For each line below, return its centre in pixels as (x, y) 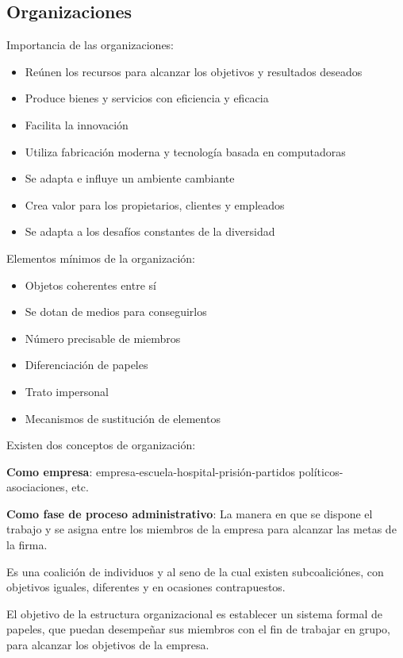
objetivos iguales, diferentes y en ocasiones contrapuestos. (146, 587)
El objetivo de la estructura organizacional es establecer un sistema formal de (195, 613)
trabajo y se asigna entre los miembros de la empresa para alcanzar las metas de (201, 529)
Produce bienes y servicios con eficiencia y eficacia (147, 98)
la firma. (27, 545)
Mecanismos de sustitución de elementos (123, 418)
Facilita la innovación (77, 124)
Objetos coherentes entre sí (90, 285)
